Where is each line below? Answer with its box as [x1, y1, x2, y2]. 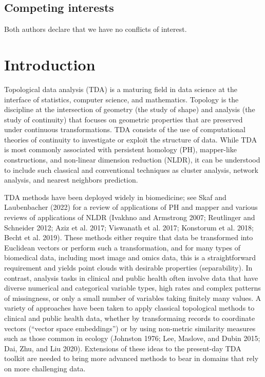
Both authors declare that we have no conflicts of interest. [4, 24, 187, 34]
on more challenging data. [4, 363, 86, 373]
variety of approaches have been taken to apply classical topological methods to [4, 302, 255, 313]
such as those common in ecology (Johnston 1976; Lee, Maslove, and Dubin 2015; [4, 333, 260, 344]
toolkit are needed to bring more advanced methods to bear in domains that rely [4, 353, 259, 364]
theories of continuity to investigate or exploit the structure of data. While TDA [4, 134, 257, 145]
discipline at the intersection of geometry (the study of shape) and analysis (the [4, 104, 255, 115]
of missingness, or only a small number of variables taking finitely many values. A [4, 292, 261, 303]
